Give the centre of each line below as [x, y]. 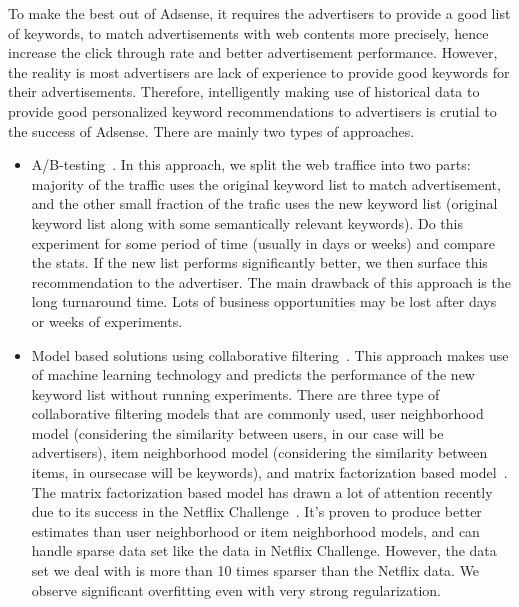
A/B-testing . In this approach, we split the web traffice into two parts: [251, 164]
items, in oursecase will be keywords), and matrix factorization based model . [269, 472]
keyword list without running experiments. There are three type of [235, 393]
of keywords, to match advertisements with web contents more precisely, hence [248, 32]
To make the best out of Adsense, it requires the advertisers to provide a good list [259, 13]
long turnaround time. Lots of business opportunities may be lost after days [264, 301]
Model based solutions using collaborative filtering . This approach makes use [270, 354]
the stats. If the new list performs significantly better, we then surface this [259, 262]
